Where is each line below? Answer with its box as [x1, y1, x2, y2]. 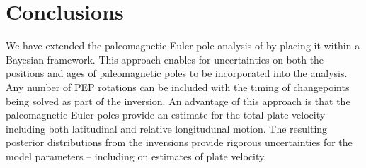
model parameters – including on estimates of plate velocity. [6, 148, 267, 163]
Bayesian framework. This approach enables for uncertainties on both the [6, 52, 324, 66]
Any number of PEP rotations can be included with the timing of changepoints [6, 79, 350, 94]
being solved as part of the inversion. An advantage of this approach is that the [6, 93, 350, 108]
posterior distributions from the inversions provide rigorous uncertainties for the [6, 135, 353, 150]
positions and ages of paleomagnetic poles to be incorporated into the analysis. [6, 66, 348, 80]
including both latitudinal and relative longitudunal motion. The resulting [6, 121, 328, 136]
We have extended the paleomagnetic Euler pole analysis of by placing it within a [6, 38, 360, 53]
